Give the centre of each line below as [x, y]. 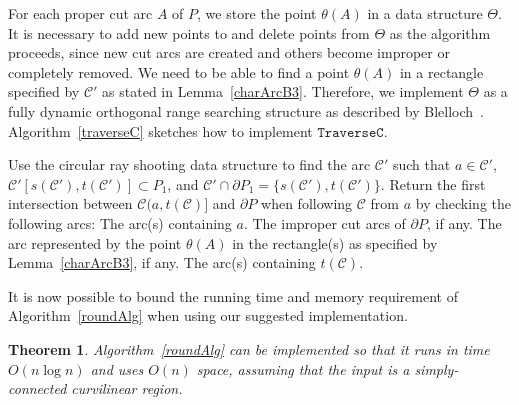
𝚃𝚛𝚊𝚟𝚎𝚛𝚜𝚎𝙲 [350, 132]
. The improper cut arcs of [324, 222]
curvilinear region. [127, 388]
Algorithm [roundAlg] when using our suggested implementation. [208, 315]
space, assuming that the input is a [303, 368]
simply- [436, 368]
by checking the [463, 203]
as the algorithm [440, 32]
